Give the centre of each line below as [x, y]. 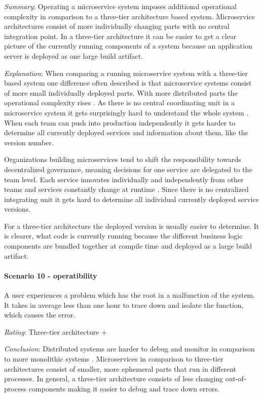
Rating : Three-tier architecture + [55, 331]
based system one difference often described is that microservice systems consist [128, 83]
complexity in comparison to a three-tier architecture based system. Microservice [129, 16]
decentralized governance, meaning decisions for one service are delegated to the [128, 169]
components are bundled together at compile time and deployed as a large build [128, 246]
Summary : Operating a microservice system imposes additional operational [120, 6]
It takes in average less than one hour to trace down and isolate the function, [124, 305]
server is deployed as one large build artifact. [74, 55]
